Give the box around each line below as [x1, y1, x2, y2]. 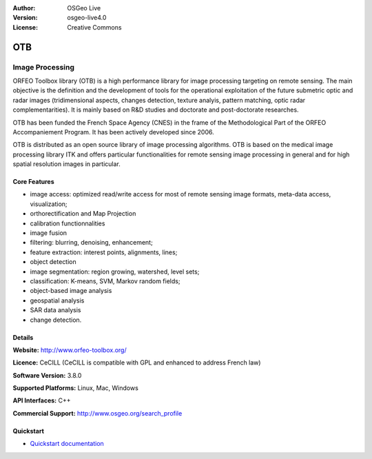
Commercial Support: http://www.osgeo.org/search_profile [12, 409, 183, 417]
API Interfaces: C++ [12, 396, 71, 405]
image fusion [30, 229, 68, 237]
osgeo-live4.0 [67, 14, 107, 22]
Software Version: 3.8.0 [12, 371, 82, 379]
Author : [12, 4, 36, 12]
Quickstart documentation [30, 440, 105, 448]
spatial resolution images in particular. [12, 160, 121, 168]
